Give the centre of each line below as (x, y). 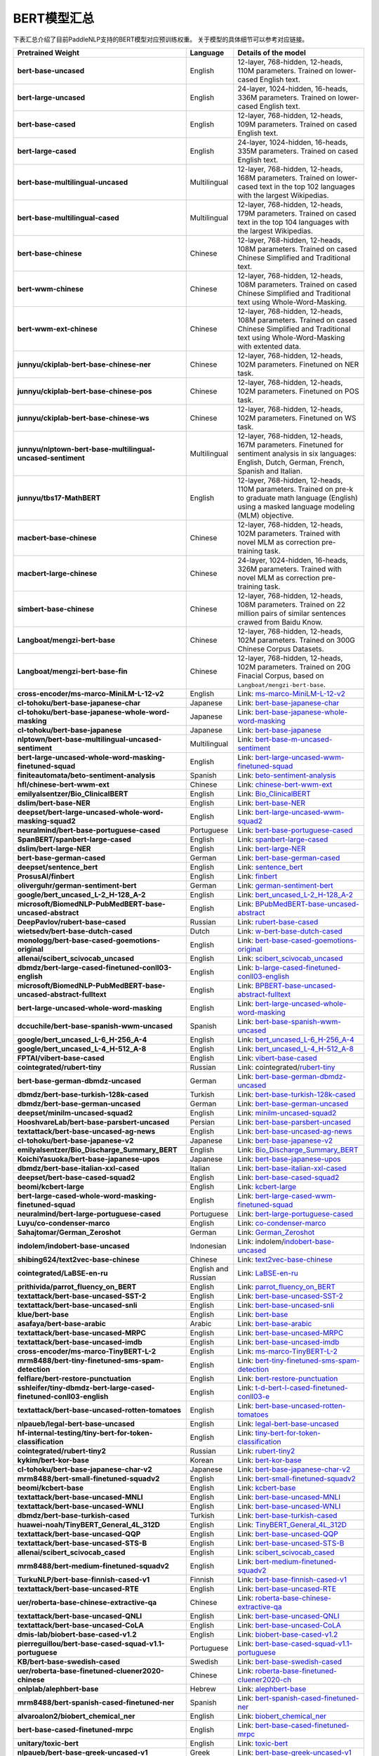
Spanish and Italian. (270, 471)
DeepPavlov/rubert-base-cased (72, 922)
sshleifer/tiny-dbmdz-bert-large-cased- (86, 1387)
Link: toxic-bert (263, 1743)
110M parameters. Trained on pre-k (295, 489)
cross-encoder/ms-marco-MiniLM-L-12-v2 (91, 693)
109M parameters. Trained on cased (297, 124)
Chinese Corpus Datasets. (281, 648)
